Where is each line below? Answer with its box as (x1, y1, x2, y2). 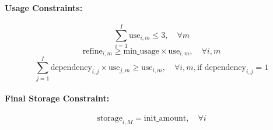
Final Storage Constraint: (5, 92, 110, 104)
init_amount (143, 114, 187, 123)
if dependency (197, 64, 246, 72)
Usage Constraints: (5, 1, 83, 13)
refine (82, 47, 103, 55)
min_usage (123, 47, 160, 55)
